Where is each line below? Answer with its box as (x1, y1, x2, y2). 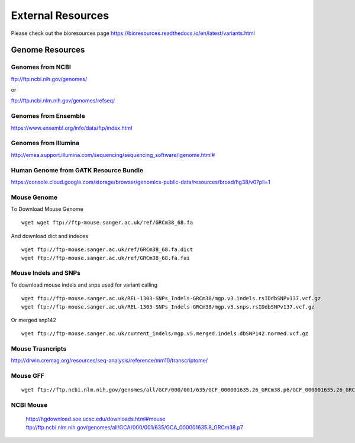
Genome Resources (11, 45, 85, 55)
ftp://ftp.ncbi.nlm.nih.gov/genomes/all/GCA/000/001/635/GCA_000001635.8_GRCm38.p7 (25, 423, 244, 431)
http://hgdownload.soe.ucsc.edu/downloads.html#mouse (25, 415, 166, 423)
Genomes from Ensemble (11, 112, 86, 120)
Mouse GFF (11, 372, 44, 380)
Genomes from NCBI (11, 63, 71, 71)
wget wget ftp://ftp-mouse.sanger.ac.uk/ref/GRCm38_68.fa (21, 219, 193, 226)
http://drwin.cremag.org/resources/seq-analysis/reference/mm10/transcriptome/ (11, 357, 208, 364)
